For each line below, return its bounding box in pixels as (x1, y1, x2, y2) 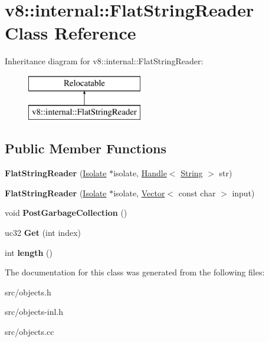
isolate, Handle (113, 167, 167, 179)
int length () (5, 246, 53, 258)
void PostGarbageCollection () (5, 206, 127, 219)
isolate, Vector (113, 186, 165, 199)
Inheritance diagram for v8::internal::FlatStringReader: (5, 55, 204, 67)
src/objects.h (5, 285, 51, 298)
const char (178, 186, 216, 199)
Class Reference (5, 21, 136, 45)
